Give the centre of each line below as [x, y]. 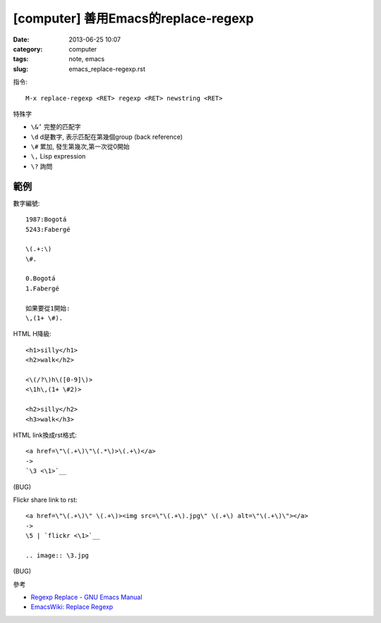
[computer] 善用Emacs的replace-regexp [133, 18]
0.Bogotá [41, 279]
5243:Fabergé [48, 229]
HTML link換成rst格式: [45, 435]
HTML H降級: [32, 334]
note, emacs [87, 59]
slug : [20, 69]
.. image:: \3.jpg [58, 555]
